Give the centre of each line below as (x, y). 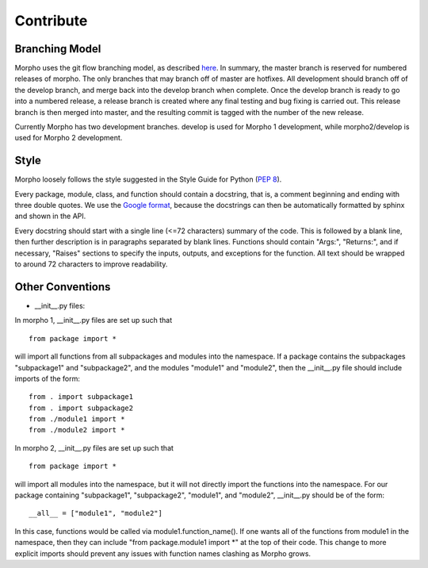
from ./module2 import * (77, 430)
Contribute (51, 21)
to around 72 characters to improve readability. (91, 264)
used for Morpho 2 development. (69, 138)
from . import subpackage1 (81, 397)
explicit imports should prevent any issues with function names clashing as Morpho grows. (163, 553)
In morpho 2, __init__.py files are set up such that (94, 447)
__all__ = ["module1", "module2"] (96, 513)
